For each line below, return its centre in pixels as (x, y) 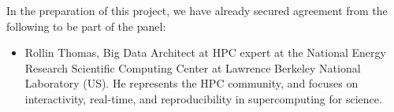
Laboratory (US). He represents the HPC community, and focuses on (191, 83)
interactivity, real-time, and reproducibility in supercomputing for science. (203, 98)
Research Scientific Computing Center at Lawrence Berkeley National (193, 67)
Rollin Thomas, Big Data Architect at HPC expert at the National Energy (205, 52)
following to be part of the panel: (86, 26)
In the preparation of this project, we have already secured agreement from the (197, 10)
